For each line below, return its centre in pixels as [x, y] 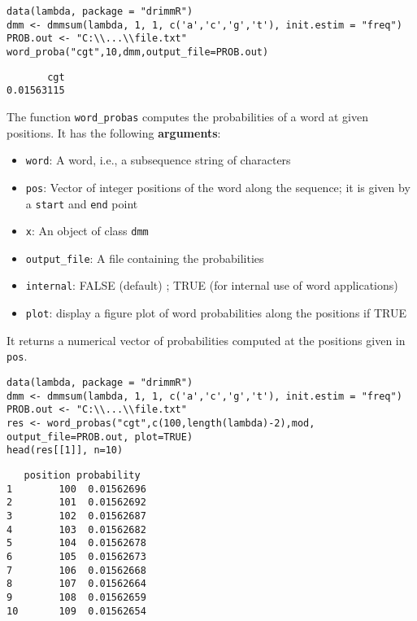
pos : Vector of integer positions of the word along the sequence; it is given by [218, 187]
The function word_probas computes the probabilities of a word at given [187, 116]
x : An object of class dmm [87, 231]
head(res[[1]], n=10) [65, 450]
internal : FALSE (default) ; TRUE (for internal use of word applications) [212, 285]
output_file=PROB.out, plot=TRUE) [100, 437]
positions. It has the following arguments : [114, 132]
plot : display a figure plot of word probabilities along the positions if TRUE [216, 313]
